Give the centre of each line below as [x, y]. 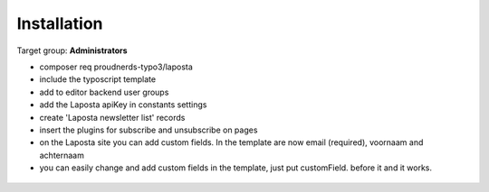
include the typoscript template [98, 79]
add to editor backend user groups [104, 92]
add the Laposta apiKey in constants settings [123, 105]
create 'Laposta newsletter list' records [112, 117]
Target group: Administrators [72, 50]
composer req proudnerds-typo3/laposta [116, 67]
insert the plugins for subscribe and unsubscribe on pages [149, 130]
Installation [60, 23]
